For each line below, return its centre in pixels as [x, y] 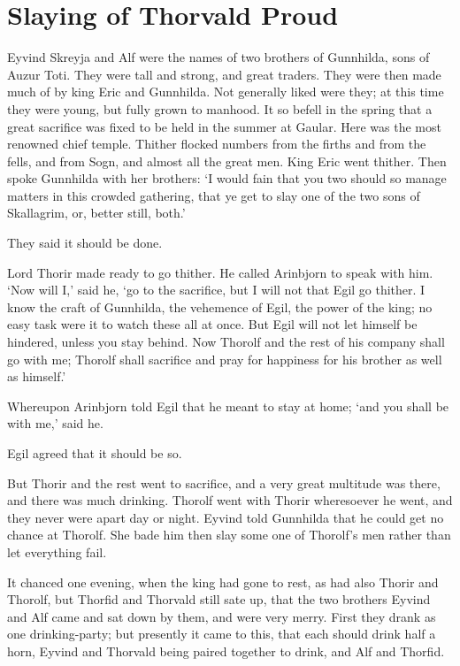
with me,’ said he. [55, 423]
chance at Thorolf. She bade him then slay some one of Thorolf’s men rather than [229, 535]
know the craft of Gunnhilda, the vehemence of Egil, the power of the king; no [220, 306]
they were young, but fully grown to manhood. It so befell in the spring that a [220, 108]
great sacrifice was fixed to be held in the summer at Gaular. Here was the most [224, 126]
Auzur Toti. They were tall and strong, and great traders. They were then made [224, 74]
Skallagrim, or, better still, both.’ [96, 213]
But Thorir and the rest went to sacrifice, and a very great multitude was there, [224, 482]
